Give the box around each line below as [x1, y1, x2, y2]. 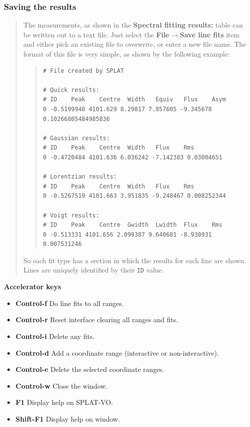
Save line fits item [180, 29, 240, 39]
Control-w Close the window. [15, 380, 108, 391]
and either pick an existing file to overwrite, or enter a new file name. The [23, 39, 247, 49]
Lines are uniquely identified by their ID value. [23, 265, 164, 275]
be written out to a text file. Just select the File [23, 29, 169, 39]
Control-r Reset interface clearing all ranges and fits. [15, 314, 178, 325]
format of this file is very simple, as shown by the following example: [23, 49, 230, 59]
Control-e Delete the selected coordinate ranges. [15, 364, 165, 374]
